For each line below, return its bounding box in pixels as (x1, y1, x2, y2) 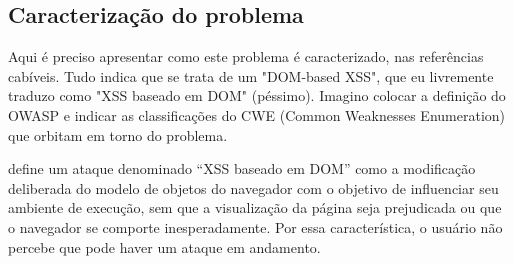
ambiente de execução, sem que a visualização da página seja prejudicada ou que (8, 197, 502, 218)
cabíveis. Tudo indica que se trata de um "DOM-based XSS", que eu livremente (8, 65, 494, 86)
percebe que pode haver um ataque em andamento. (8, 236, 321, 257)
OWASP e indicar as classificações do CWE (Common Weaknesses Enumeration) (8, 104, 505, 125)
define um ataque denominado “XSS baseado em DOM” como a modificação (8, 158, 476, 179)
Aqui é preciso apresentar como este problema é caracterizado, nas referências (8, 46, 484, 67)
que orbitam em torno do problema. (8, 124, 228, 145)
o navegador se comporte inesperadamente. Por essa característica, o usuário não (8, 216, 503, 237)
